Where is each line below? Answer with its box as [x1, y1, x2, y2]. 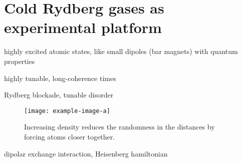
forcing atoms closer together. [24, 131, 115, 141]
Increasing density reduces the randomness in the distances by [24, 121, 215, 132]
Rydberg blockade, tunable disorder [4, 89, 114, 100]
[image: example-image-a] [24, 107, 110, 114]
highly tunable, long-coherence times [4, 72, 116, 83]
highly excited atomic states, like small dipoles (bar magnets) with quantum [4, 46, 238, 56]
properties [4, 55, 35, 66]
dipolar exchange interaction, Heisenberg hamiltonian [4, 148, 168, 158]
